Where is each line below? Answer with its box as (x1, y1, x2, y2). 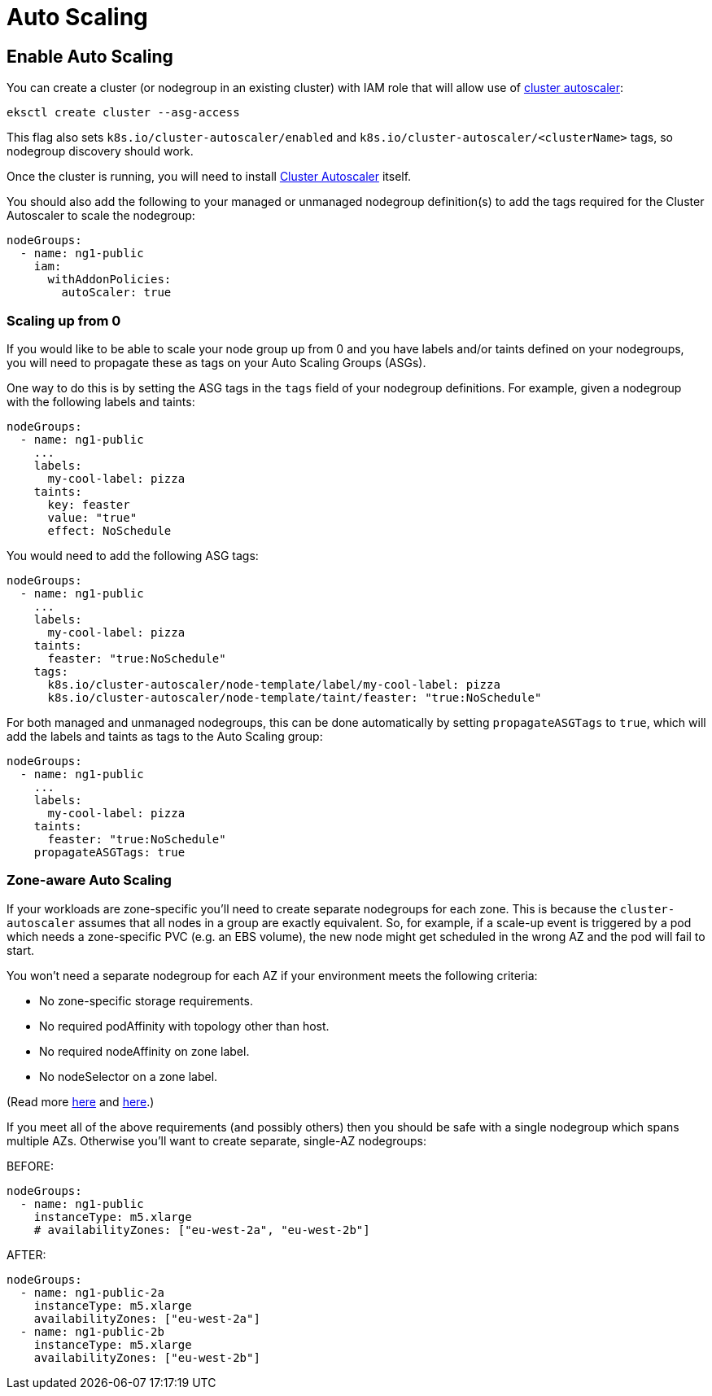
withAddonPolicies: (47, 273, 172, 287)
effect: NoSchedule (47, 523, 172, 537)
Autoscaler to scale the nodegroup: (7, 208, 195, 223)
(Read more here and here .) (7, 1094, 155, 1109)
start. (7, 943, 35, 957)
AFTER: (7, 1247, 46, 1262)
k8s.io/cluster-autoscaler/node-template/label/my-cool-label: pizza (47, 677, 500, 691)
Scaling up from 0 (7, 312, 121, 329)
